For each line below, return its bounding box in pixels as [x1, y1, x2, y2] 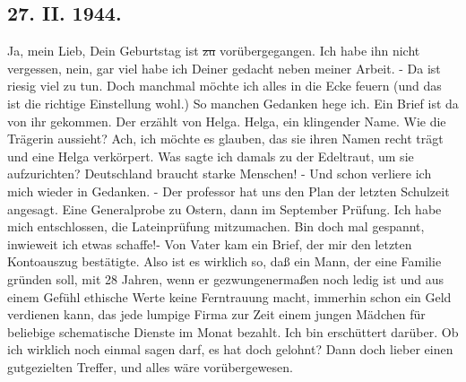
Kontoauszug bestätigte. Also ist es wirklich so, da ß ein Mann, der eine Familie [7, 252, 442, 271]
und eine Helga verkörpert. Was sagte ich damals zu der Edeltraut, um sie [7, 146, 414, 165]
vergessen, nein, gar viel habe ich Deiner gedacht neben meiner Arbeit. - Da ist [7, 58, 441, 77]
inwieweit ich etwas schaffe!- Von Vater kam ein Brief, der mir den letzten [7, 234, 412, 253]
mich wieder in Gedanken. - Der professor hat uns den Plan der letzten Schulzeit [7, 181, 450, 200]
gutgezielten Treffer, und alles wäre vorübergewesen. [7, 357, 293, 376]
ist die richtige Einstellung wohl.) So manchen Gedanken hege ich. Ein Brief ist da [7, 93, 459, 112]
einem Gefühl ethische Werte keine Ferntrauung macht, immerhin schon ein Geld [7, 287, 452, 306]
